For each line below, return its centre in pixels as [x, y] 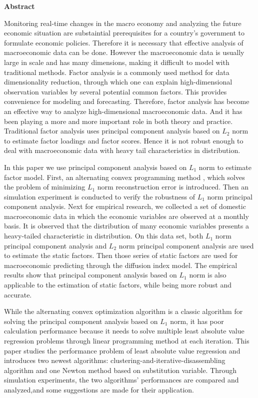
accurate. [18, 294]
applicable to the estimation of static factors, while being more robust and [118, 285]
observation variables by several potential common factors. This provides [115, 91]
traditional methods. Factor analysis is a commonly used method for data [117, 72]
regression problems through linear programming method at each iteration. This [127, 340]
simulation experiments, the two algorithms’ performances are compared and [121, 380]
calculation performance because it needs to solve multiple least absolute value [124, 331]
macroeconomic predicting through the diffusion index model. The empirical [121, 265]
